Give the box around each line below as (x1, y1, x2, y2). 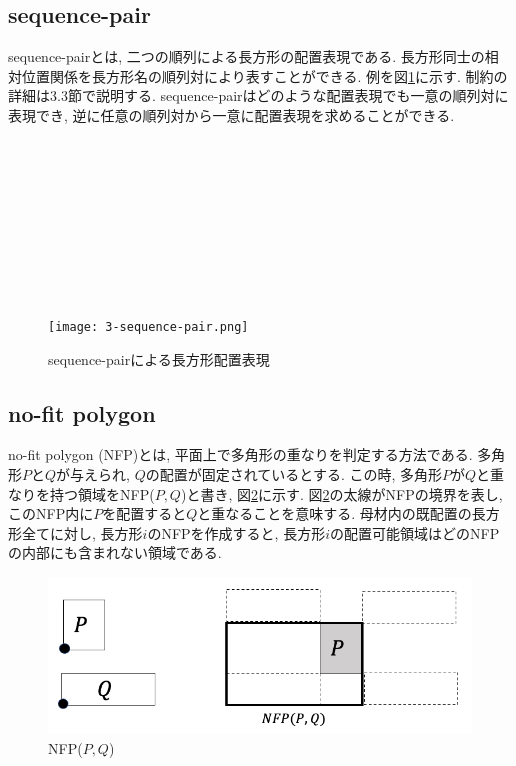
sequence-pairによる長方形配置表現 (48, 348, 270, 369)
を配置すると (102, 503, 187, 524)
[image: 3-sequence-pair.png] (48, 319, 249, 334)
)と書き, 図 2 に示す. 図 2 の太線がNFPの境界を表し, (180, 483, 503, 504)
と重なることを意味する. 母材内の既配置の (197, 503, 472, 524)
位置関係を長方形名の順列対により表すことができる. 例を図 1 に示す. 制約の (21, 65, 508, 86)
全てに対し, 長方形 (21, 522, 143, 543)
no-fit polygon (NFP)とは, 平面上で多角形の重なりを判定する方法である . (8, 444, 473, 465)
